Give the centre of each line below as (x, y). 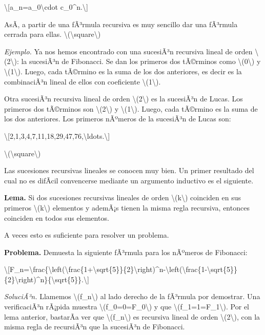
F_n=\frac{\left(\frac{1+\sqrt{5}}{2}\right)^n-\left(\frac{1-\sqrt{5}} (123, 269)
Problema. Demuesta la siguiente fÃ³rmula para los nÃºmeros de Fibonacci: (126, 252)
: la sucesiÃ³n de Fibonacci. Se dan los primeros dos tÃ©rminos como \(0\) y (139, 61)
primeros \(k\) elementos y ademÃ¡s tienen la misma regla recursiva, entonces (127, 207)
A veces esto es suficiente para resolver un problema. (87, 235)
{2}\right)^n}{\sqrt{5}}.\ (46, 279)
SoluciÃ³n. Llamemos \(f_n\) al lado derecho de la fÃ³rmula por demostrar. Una (132, 296)
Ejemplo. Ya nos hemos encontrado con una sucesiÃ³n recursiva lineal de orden (128, 51)
